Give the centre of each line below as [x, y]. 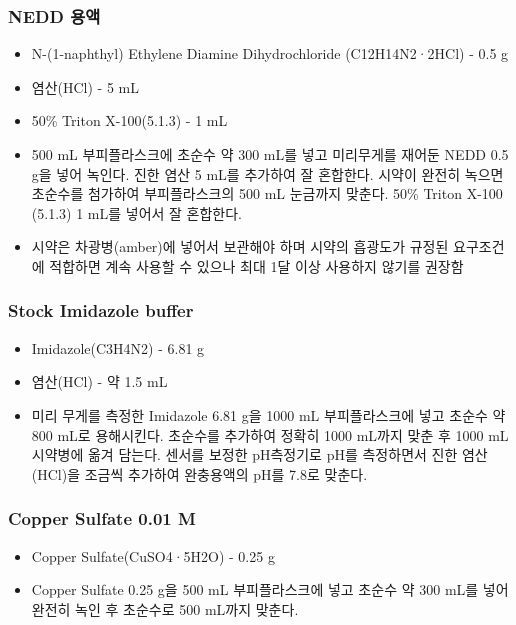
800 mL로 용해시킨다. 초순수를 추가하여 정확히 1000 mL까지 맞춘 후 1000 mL [270, 434]
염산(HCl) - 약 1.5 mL [99, 381]
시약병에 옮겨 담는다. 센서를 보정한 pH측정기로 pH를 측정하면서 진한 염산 [259, 454]
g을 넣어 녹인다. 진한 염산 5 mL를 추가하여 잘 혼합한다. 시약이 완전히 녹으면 [267, 173]
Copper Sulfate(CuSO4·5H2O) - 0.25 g [153, 555]
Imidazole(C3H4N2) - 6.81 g [118, 347]
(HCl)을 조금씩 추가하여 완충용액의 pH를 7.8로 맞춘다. [199, 473]
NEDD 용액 [54, 15]
